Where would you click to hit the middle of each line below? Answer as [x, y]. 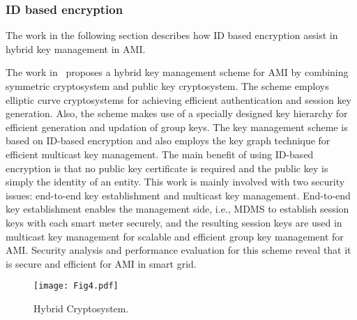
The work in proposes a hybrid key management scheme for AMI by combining [177, 72]
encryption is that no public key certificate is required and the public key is [167, 168]
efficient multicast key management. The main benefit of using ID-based [160, 154]
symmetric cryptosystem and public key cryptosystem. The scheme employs [167, 86]
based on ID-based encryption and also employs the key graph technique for [168, 140]
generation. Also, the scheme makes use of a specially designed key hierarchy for [177, 113]
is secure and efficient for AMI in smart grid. [101, 263]
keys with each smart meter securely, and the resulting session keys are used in [174, 222]
